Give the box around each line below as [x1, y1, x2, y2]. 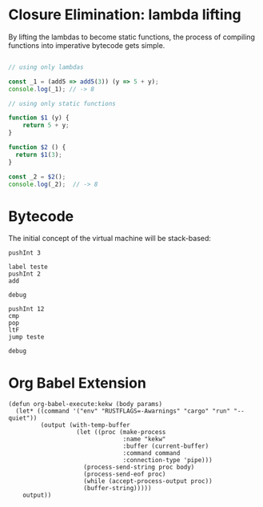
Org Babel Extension [8, 374, 146, 392]
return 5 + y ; [22, 122, 70, 130]
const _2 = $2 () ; [8, 172, 66, 181]
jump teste [8, 333, 45, 341]
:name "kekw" [122, 435, 166, 444]
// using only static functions [8, 99, 116, 107]
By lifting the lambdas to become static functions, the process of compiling [8, 32, 256, 42]
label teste [8, 263, 48, 272]
